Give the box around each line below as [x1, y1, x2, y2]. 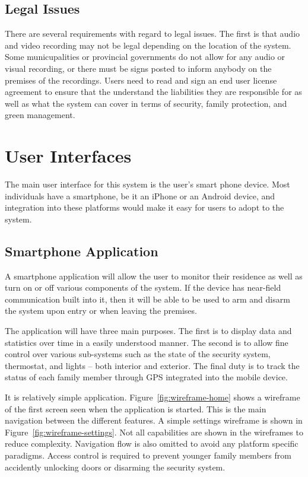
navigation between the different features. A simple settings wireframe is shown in [5, 414, 303, 427]
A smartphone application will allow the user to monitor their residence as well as [5, 269, 303, 282]
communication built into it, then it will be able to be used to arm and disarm [5, 292, 290, 305]
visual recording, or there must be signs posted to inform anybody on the [5, 62, 272, 74]
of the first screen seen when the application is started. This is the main [5, 402, 266, 415]
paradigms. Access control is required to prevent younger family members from [5, 449, 291, 461]
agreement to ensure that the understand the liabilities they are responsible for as [5, 85, 302, 98]
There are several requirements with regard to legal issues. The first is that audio [5, 27, 300, 40]
